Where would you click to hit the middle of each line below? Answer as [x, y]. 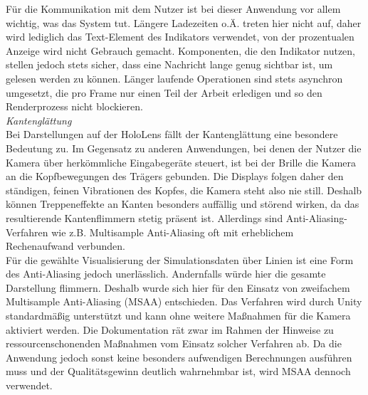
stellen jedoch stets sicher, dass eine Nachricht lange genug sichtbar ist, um [169, 64]
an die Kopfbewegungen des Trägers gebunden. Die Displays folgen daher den [175, 176]
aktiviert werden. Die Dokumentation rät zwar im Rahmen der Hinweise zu [170, 329]
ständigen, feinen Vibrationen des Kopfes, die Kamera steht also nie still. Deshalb [184, 190]
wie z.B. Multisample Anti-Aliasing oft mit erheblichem [173, 232]
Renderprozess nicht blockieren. [74, 106]
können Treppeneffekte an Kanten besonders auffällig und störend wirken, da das [183, 204]
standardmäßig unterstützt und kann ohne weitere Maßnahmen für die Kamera [178, 316]
